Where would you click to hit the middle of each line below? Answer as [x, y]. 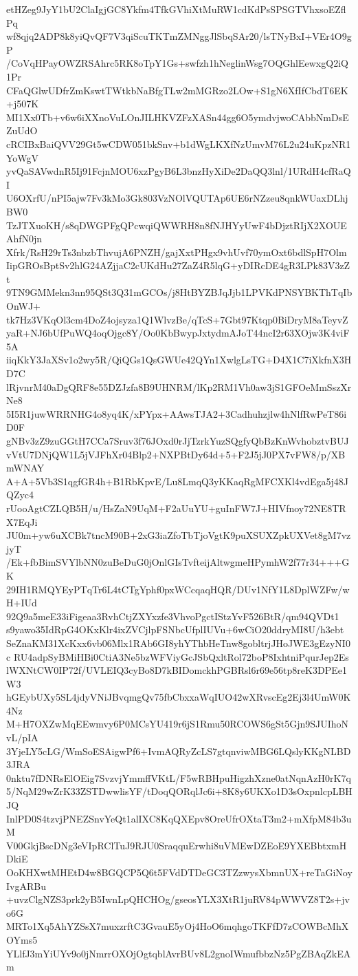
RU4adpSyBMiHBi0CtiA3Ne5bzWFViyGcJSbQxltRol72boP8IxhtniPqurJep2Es [181, 656]
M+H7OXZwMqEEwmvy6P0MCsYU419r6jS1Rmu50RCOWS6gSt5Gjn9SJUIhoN [178, 724]
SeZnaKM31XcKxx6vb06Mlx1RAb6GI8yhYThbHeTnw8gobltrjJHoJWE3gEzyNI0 [178, 643]
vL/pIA [22, 738]
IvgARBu [26, 885]
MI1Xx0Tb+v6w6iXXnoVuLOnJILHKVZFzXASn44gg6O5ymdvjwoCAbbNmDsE [178, 117]
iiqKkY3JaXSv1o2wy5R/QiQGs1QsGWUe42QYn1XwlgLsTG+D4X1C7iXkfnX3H [179, 360]
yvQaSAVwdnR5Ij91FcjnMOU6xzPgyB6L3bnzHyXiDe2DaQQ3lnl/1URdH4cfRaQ [179, 171]
